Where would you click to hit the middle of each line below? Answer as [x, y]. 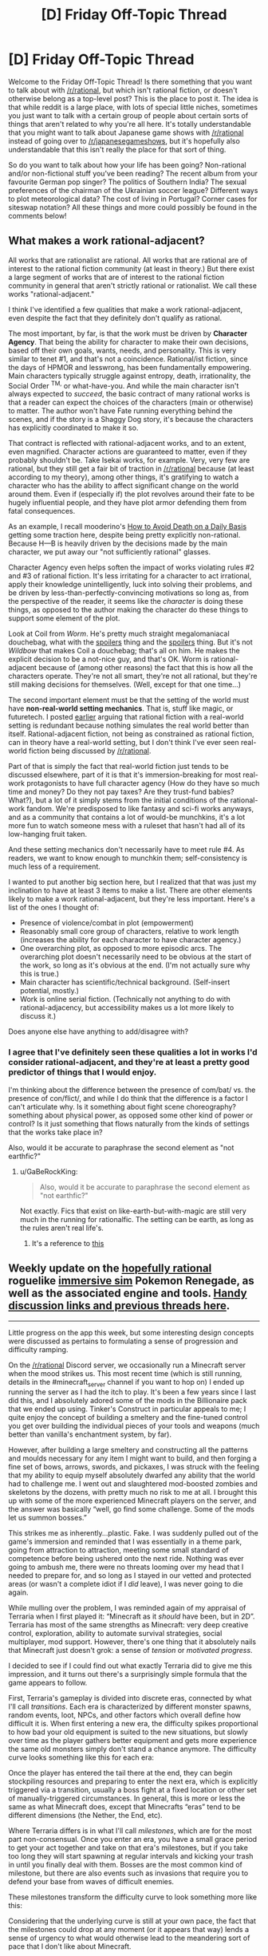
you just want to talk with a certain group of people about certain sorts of [128, 115]
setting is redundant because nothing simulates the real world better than [129, 726]
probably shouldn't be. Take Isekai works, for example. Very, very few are [129, 460]
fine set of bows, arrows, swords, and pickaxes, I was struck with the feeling [134, 1467]
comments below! [37, 215]
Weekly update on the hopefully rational [110, 1269]
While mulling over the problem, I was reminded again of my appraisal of [127, 1608]
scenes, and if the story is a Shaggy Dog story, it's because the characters [131, 420]
